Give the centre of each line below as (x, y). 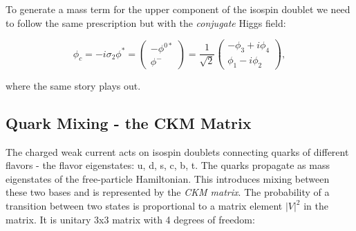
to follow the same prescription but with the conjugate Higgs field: (146, 22)
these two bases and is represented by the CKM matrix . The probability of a (168, 192)
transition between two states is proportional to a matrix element (144, 206)
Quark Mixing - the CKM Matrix (129, 122)
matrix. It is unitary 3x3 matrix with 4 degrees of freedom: (130, 219)
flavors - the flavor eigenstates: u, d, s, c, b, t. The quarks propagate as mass (168, 165)
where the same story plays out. (73, 85)
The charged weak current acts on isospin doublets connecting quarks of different (177, 151)
